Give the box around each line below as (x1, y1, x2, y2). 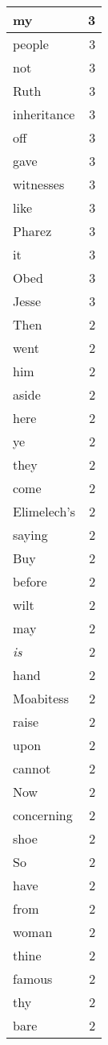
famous (13, 969, 53, 988)
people (13, 35, 49, 53)
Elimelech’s (13, 502, 76, 520)
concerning (13, 806, 73, 824)
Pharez (13, 222, 52, 240)
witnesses (13, 175, 65, 193)
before (13, 572, 47, 591)
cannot (13, 759, 51, 778)
